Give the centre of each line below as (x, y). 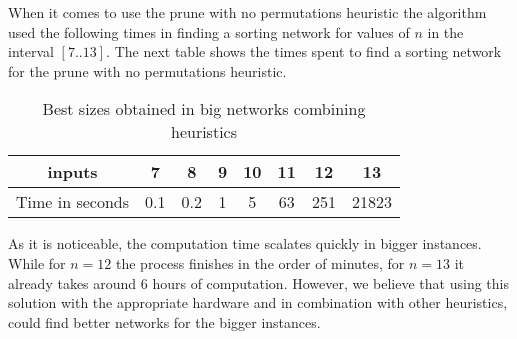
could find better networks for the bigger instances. (164, 321)
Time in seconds (73, 202)
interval (31, 51)
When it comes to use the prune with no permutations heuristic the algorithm (247, 12)
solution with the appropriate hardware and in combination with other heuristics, (258, 302)
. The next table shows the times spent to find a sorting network (304, 51)
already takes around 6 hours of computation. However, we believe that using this (258, 282)
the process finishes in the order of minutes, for (260, 262)
